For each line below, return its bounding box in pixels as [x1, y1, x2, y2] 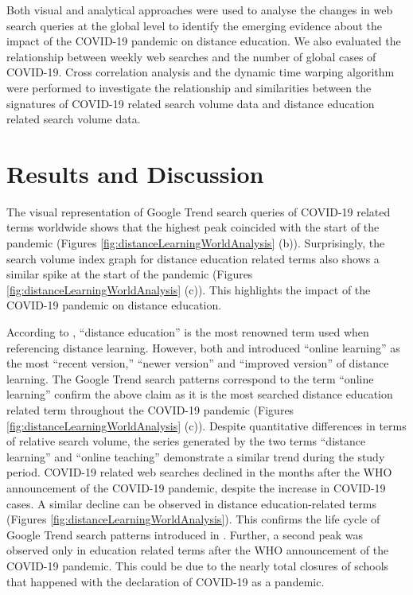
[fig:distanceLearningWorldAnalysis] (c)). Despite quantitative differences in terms [6, 417, 407, 434]
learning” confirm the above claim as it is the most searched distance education [6, 386, 393, 402]
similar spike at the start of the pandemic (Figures [6, 266, 253, 282]
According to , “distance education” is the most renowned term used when [6, 324, 369, 340]
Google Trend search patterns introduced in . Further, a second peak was [6, 526, 364, 542]
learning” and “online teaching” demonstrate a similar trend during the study [6, 448, 385, 465]
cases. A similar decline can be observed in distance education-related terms [6, 495, 376, 511]
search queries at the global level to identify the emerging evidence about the [6, 17, 382, 33]
